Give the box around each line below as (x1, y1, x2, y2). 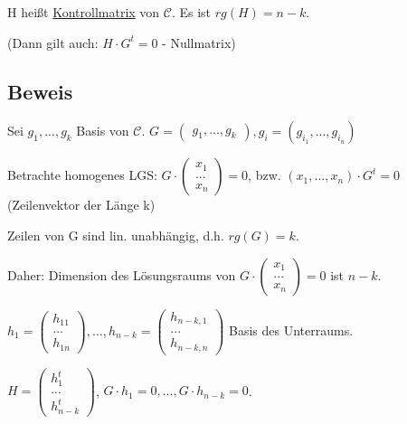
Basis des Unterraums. (229, 320, 354, 339)
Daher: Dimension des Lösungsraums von (7, 265, 236, 284)
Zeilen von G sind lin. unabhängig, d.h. (7, 225, 224, 244)
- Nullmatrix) (162, 33, 236, 52)
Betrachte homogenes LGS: (7, 165, 157, 184)
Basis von (76, 121, 129, 140)
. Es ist (171, 3, 212, 21)
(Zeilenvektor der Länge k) (7, 195, 156, 214)
